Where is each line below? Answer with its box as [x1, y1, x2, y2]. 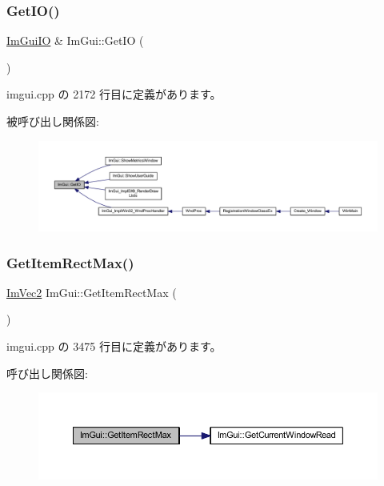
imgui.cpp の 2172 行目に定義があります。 [6, 86, 222, 102]
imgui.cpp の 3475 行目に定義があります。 [6, 338, 222, 355]
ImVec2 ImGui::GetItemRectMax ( [6, 283, 177, 300]
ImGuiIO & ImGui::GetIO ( [6, 32, 144, 49]
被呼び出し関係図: [6, 113, 99, 129]
